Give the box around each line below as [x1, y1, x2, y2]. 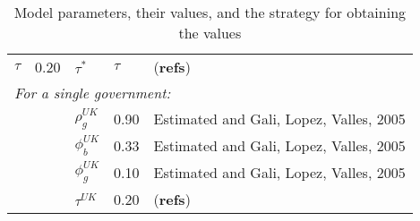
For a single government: [14, 82, 171, 103]
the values [178, 22, 242, 43]
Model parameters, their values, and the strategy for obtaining [13, 2, 407, 22]
